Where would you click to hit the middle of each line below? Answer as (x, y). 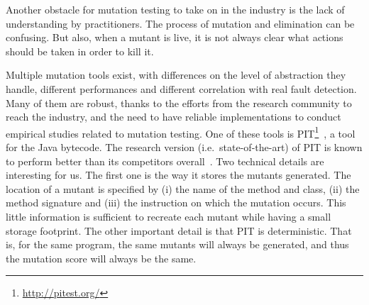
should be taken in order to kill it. (80, 51)
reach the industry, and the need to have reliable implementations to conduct (174, 117)
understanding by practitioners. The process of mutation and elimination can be (180, 23)
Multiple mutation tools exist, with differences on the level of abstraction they (176, 75)
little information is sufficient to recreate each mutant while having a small (169, 216)
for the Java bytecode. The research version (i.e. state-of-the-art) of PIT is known (184, 147)
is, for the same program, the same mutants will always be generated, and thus (177, 244)
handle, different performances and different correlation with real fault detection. (181, 88)
